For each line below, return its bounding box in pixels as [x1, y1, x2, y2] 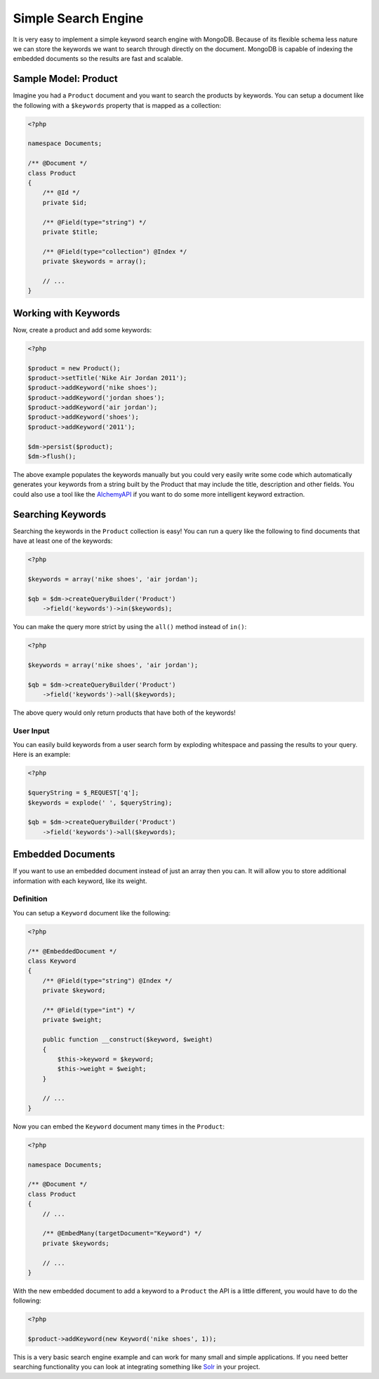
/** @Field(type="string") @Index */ [42, 976, 173, 985]
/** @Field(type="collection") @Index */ [42, 248, 187, 255]
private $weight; [42, 1016, 102, 1024]
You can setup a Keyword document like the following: [13, 908, 171, 917]
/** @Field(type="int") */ [42, 1006, 136, 1014]
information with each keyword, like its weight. [13, 877, 147, 885]
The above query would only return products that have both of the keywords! [13, 708, 236, 717]
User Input [13, 726, 50, 736]
